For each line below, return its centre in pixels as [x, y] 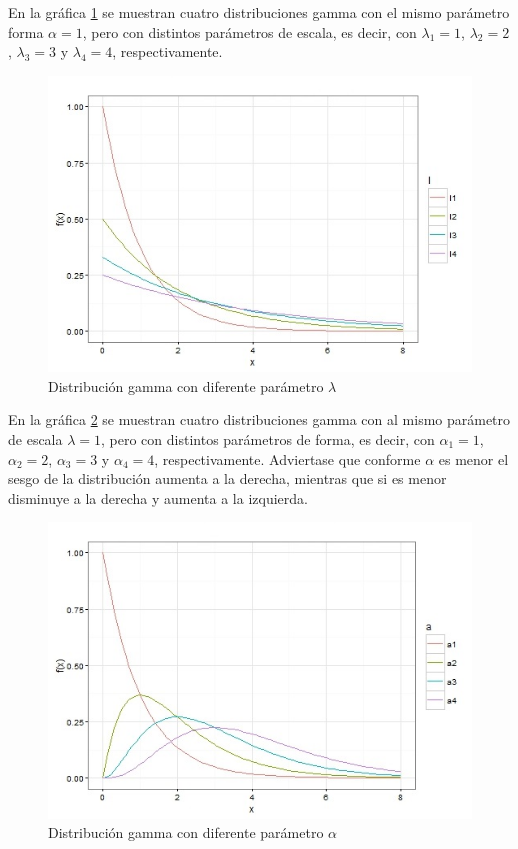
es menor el [473, 458]
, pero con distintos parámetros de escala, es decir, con [249, 31]
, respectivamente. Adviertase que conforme [287, 458]
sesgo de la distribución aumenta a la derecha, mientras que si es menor [227, 478]
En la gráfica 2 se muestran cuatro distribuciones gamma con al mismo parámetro [259, 419]
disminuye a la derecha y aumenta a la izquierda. [158, 497]
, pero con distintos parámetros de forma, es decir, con [268, 439]
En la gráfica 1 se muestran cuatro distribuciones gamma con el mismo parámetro [259, 12]
